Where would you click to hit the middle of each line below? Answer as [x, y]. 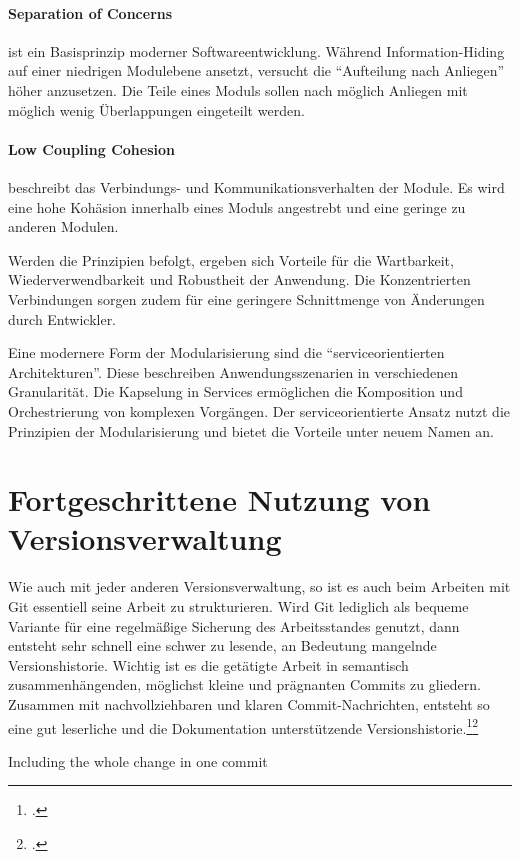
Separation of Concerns [90, 12]
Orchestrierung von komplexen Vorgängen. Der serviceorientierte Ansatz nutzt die [259, 410]
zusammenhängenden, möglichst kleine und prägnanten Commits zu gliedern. [244, 684]
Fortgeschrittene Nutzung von [219, 499]
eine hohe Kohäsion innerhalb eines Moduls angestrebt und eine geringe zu [237, 206]
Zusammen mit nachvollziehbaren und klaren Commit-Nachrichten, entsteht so [249, 703]
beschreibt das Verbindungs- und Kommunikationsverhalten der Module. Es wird [256, 186]
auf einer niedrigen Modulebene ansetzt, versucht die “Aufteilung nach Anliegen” [256, 70]
